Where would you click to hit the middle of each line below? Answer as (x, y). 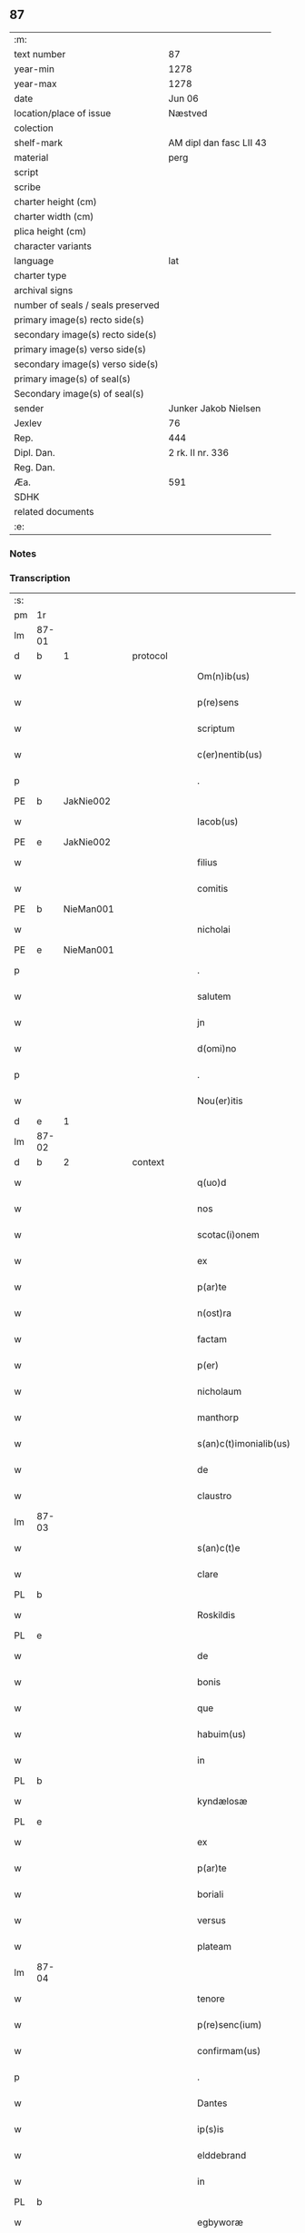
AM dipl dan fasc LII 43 (218, 143)
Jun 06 (184, 98)
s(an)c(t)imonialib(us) (243, 1444)
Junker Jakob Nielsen (215, 408)
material (31, 157)
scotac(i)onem (228, 1235)
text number (40, 54)
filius (207, 863)
